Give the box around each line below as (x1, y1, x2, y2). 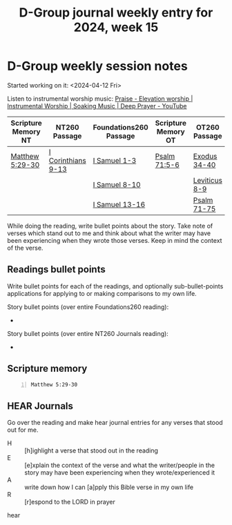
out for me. (7, 426, 39, 434)
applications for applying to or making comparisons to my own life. (7, 289, 197, 297)
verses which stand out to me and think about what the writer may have (7, 229, 211, 237)
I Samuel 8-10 (93, 179, 141, 189)
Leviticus (193, 175, 223, 185)
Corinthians (48, 155, 86, 165)
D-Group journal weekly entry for (19, 5, 213, 21)
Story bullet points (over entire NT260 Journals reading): (7, 329, 169, 337)
